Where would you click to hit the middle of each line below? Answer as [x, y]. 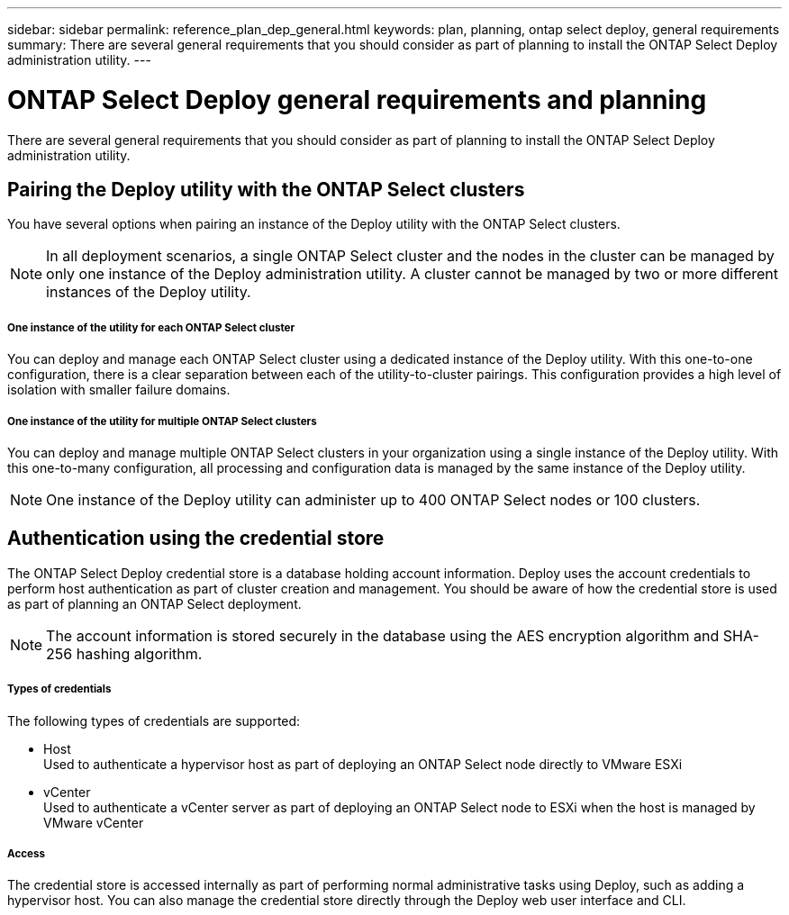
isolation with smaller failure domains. [119, 390]
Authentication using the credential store [196, 539]
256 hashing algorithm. [124, 653]
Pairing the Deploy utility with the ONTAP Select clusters [266, 189]
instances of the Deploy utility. [149, 292]
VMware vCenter [94, 822]
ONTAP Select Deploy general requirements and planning [357, 100]
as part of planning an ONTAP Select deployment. [154, 603]
